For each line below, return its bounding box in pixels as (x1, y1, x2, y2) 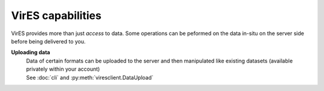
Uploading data (11, 49, 50, 56)
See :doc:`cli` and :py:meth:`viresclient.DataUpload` (26, 74, 154, 81)
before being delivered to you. (11, 37, 86, 45)
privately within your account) (26, 65, 100, 73)
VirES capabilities (11, 9, 102, 22)
